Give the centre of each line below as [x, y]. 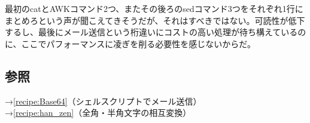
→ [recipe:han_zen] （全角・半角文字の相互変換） [98, 113]
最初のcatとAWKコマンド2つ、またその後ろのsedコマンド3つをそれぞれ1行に [154, 8]
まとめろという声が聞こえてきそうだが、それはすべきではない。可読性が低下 [155, 20]
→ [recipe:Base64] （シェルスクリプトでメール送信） [103, 101]
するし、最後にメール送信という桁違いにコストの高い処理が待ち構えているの [156, 32]
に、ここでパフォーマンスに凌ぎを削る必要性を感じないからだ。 [130, 43]
